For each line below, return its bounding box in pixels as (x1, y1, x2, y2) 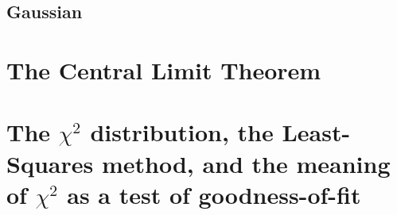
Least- (282, 116, 351, 148)
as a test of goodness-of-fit (67, 178, 361, 210)
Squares (6, 147, 94, 179)
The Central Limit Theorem (6, 53, 321, 86)
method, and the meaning (101, 147, 391, 179)
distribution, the (90, 116, 274, 148)
